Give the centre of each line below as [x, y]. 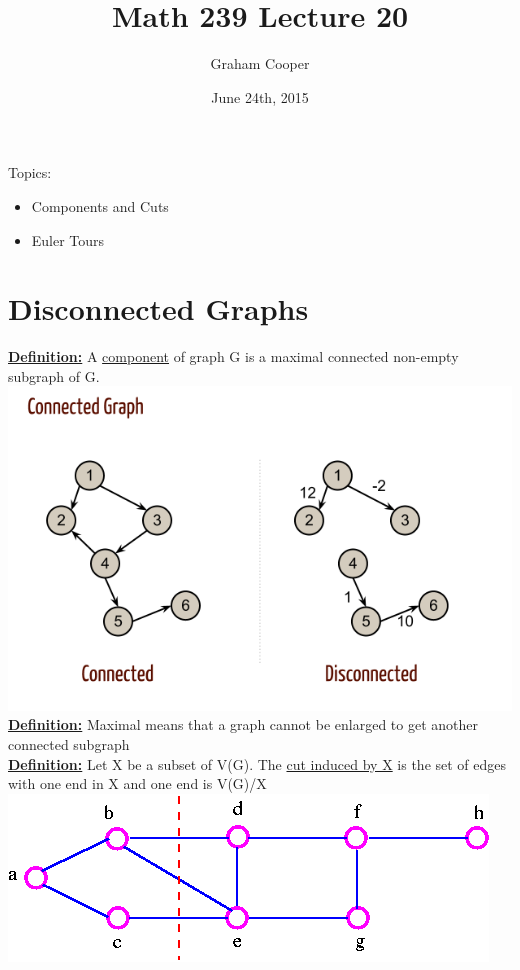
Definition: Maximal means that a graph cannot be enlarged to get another [243, 724]
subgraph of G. [54, 375]
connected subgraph [69, 743]
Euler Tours [68, 239]
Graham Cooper [260, 63]
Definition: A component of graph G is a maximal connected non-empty [233, 356]
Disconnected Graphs [158, 308]
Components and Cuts [100, 205]
